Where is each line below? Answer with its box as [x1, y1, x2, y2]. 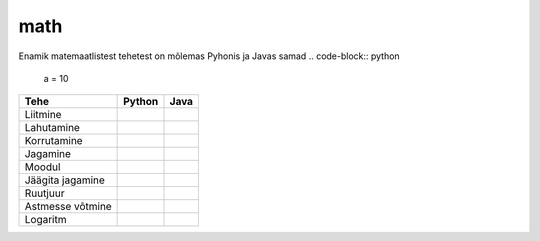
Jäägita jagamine [24, 173, 105, 187]
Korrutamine [24, 134, 84, 148]
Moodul [24, 160, 61, 174]
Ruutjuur [24, 186, 65, 200]
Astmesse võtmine [24, 200, 112, 214]
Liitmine [24, 108, 62, 122]
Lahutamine [24, 121, 80, 135]
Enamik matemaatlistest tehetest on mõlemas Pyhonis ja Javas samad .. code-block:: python [18, 50, 400, 62]
